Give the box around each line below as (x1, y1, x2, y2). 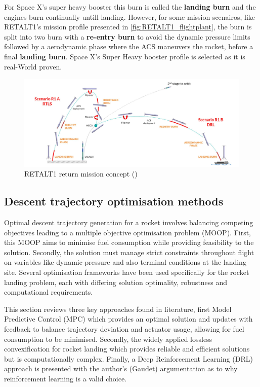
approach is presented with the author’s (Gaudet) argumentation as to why (4, 363, 238, 374)
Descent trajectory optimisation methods (4, 193, 224, 209)
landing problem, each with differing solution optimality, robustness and (4, 276, 228, 287)
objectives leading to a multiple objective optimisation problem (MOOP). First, (4, 227, 251, 237)
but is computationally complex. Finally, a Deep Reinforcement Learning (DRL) (4, 353, 253, 364)
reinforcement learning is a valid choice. (4, 373, 127, 383)
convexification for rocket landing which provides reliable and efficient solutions (4, 343, 250, 354)
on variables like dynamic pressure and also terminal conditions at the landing (4, 257, 246, 267)
